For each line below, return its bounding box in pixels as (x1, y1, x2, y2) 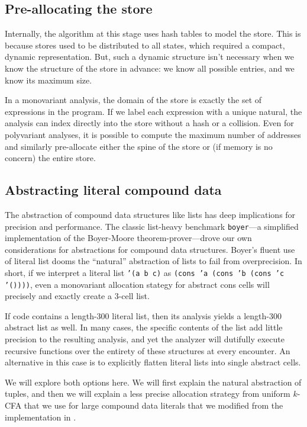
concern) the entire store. (5, 152, 96, 164)
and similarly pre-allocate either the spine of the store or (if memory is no (5, 140, 273, 152)
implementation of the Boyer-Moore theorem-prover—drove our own (5, 232, 252, 244)
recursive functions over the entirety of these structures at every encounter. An (5, 344, 290, 357)
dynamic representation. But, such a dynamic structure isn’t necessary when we (5, 50, 294, 63)
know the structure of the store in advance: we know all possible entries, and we (5, 62, 295, 74)
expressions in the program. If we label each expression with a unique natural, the (5, 105, 302, 117)
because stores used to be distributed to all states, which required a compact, (5, 38, 285, 51)
